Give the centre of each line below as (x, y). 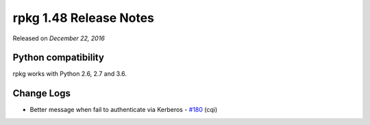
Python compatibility (58, 58)
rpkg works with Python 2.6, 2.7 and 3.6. (70, 74)
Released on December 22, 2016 (59, 38)
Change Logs (42, 93)
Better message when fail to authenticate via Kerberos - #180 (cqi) (124, 110)
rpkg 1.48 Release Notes (83, 18)
